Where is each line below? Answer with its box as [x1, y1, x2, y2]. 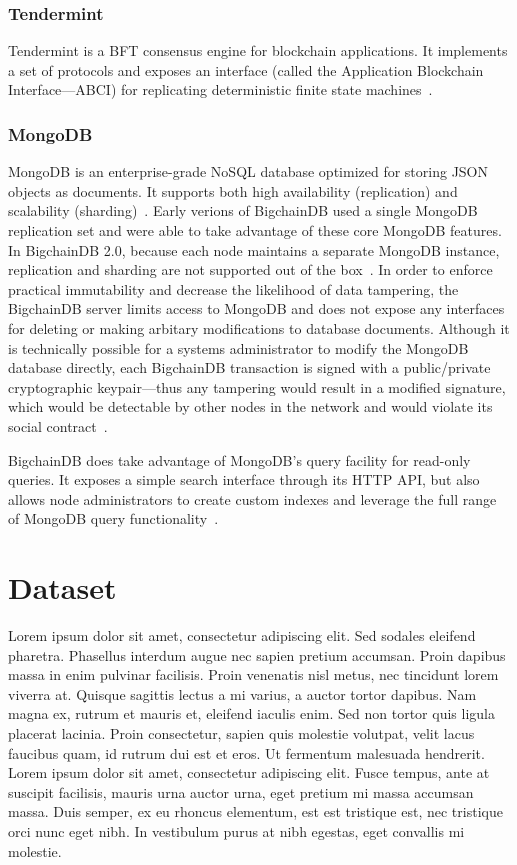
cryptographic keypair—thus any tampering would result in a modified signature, [8, 376, 506, 397]
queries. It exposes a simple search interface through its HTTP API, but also [8, 469, 480, 490]
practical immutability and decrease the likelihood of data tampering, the [8, 278, 459, 299]
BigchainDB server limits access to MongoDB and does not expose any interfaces [8, 298, 505, 319]
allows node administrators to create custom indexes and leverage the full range [8, 488, 497, 509]
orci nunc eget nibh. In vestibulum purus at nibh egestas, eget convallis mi [8, 820, 465, 841]
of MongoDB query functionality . [8, 508, 219, 529]
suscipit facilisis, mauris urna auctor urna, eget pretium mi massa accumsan [8, 781, 474, 802]
